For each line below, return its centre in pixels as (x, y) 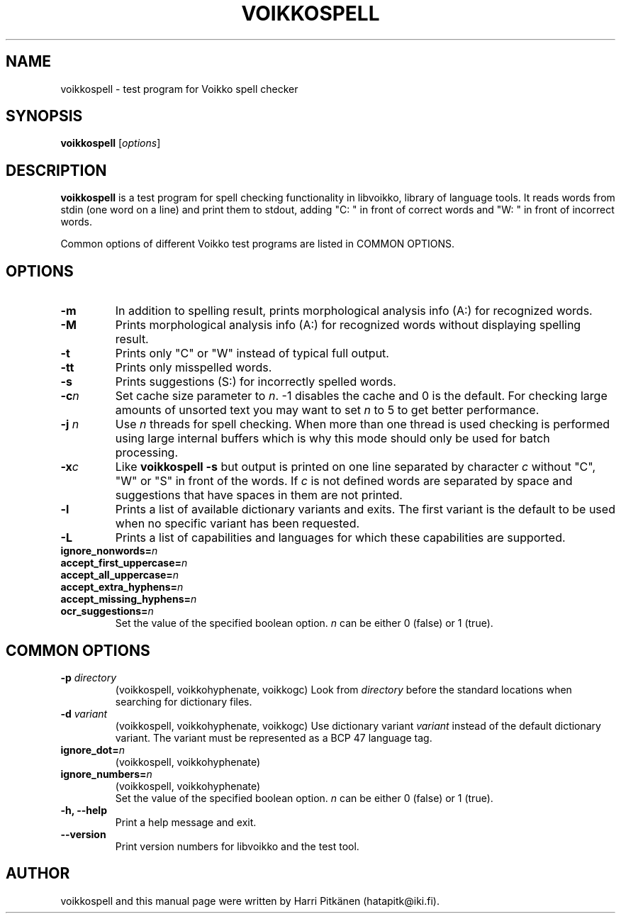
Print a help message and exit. (186, 822)
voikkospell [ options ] (111, 143)
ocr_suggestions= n (107, 611)
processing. (147, 453)
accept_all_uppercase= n (120, 575)
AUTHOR (38, 874)
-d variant (84, 713)
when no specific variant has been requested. (237, 524)
